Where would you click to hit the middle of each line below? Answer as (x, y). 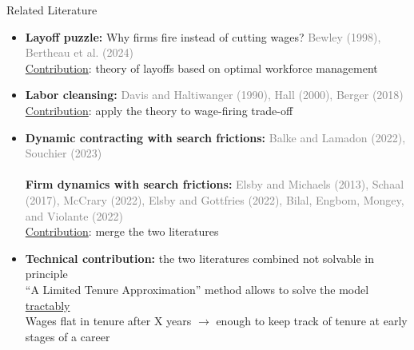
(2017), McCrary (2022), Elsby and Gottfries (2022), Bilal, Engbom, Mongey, (215, 199)
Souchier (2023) (64, 153)
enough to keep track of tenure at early (312, 321)
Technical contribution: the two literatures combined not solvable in (200, 258)
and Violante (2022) (74, 215)
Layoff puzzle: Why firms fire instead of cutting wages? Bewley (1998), (203, 36)
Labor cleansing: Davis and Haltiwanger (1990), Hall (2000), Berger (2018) (214, 95)
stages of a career (68, 336)
